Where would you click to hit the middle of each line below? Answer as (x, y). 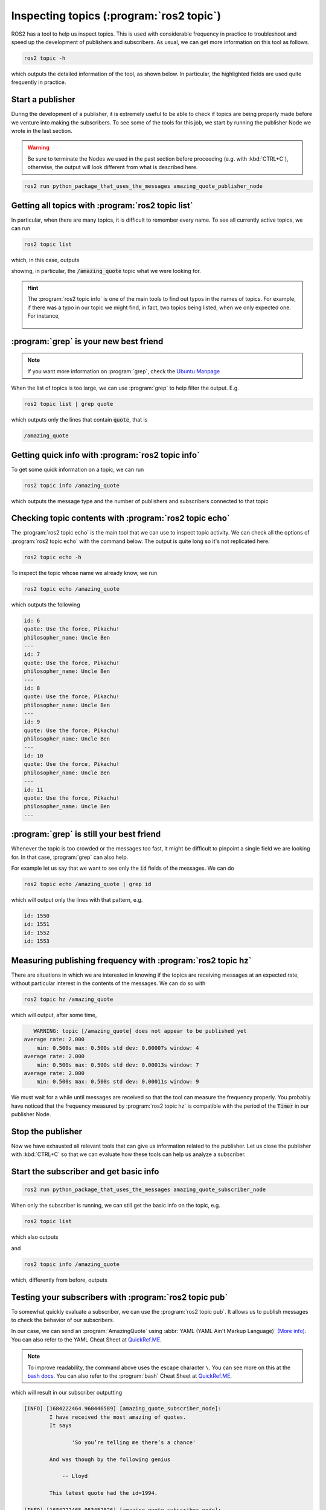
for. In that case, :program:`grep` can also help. (70, 857)
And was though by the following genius (110, 1459)
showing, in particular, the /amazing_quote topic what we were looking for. (106, 271)
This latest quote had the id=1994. (104, 1493)
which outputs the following (46, 605)
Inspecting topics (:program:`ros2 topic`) (116, 16)
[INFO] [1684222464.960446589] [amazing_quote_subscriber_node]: (123, 1409)
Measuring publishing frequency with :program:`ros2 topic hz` (131, 960)
